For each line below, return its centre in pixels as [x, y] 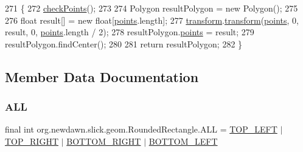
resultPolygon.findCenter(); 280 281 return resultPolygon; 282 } [124, 43]
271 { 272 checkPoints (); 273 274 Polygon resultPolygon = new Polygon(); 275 [151, 8]
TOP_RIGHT [32, 141]
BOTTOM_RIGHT [104, 141]
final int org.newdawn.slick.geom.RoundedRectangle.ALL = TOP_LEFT [141, 129]
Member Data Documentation [102, 76]
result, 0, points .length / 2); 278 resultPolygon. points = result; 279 [130, 32]
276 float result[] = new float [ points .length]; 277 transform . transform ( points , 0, [152, 20]
